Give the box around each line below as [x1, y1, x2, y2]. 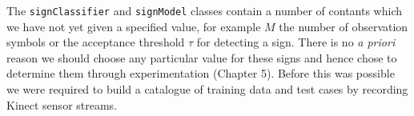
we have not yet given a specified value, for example [6, 18, 261, 34]
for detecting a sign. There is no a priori [196, 34, 396, 50]
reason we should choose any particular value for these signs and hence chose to [6, 49, 397, 66]
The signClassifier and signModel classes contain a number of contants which [6, 2, 403, 18]
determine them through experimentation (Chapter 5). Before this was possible [6, 65, 395, 82]
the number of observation [279, 18, 408, 34]
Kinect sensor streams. [6, 96, 118, 113]
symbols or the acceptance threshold [6, 34, 185, 50]
